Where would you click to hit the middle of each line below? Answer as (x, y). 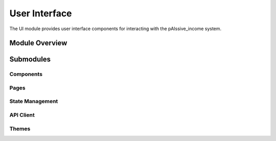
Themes (20, 129)
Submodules (30, 60)
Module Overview (38, 43)
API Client (22, 115)
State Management (34, 101)
